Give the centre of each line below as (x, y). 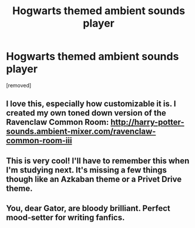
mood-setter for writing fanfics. (65, 218)
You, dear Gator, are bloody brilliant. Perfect (88, 208)
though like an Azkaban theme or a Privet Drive (94, 179)
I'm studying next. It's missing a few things (87, 170)
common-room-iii (39, 141)
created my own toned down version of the (86, 113)
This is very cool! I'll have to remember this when (98, 161)
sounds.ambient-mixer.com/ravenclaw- (81, 132)
